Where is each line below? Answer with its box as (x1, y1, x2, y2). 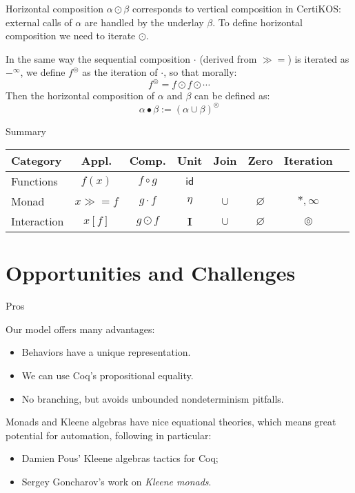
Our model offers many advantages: (6, 321, 155, 336)
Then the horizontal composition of (6, 88, 154, 103)
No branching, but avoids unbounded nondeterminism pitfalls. (21, 391, 284, 405)
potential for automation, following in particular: (6, 427, 212, 442)
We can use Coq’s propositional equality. (21, 368, 194, 383)
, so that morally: (163, 65, 237, 79)
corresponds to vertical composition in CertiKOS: (132, 1, 341, 15)
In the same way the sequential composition (6, 51, 191, 66)
